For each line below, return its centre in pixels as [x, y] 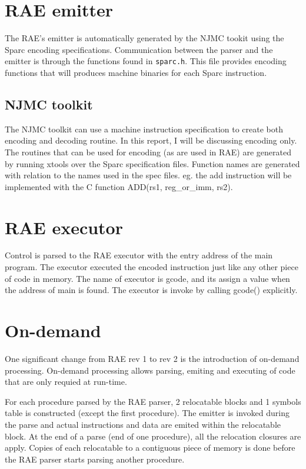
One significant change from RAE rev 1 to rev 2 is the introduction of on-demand [152, 358]
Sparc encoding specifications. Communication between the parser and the [139, 49]
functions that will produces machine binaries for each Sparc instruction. [136, 72]
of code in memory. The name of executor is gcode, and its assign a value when [147, 278]
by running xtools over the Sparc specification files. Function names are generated [152, 163]
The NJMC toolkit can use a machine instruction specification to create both [144, 129]
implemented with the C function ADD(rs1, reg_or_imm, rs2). [119, 186]
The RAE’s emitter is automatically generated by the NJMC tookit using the [144, 38]
